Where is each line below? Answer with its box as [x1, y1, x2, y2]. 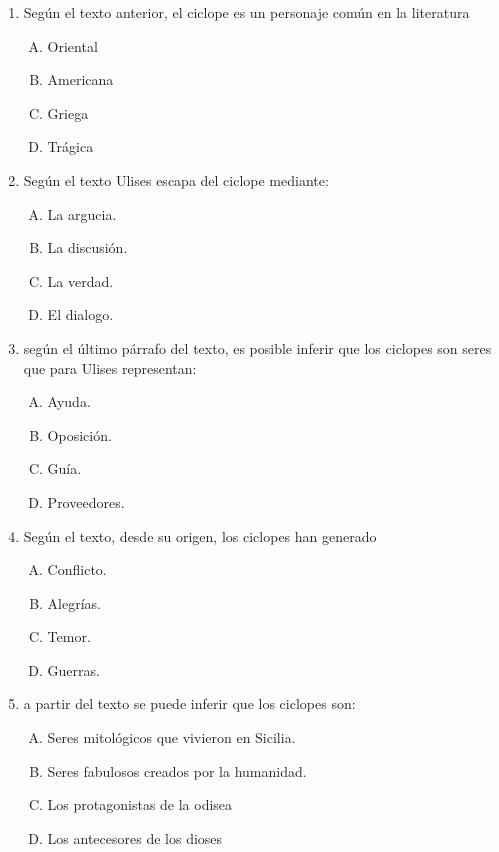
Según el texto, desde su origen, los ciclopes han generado [23, 525, 377, 546]
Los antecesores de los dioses [47, 827, 223, 848]
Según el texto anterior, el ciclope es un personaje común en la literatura [23, 2, 470, 22]
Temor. [47, 626, 91, 647]
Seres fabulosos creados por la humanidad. [47, 760, 307, 781]
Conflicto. [47, 559, 107, 580]
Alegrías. [47, 592, 101, 613]
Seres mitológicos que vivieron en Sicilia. [47, 727, 296, 748]
